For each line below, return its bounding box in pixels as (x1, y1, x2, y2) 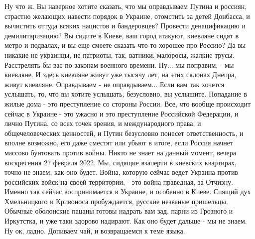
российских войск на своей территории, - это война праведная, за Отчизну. (4, 176, 234, 187)
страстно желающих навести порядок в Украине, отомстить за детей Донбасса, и (4, 10, 250, 21)
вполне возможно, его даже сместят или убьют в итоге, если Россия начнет (4, 137, 234, 148)
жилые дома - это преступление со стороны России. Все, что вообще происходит (4, 98, 251, 109)
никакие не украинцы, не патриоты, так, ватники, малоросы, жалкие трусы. (4, 49, 235, 60)
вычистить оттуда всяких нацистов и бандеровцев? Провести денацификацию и (4, 20, 246, 31)
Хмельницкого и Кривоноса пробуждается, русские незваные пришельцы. (4, 196, 228, 206)
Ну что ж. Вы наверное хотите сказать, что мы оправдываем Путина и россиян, (4, 1, 247, 11)
